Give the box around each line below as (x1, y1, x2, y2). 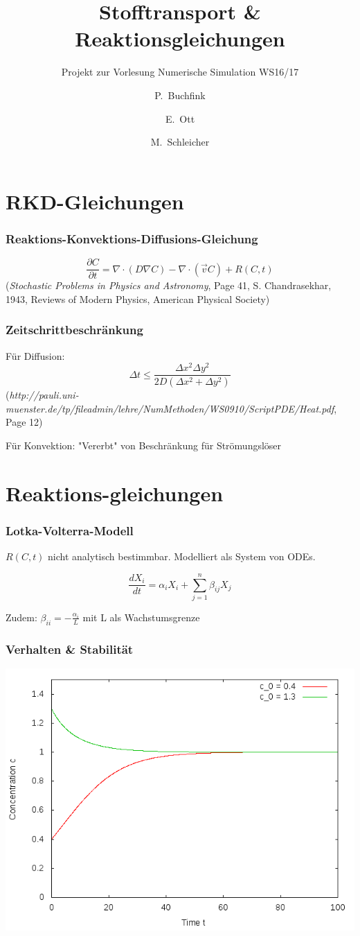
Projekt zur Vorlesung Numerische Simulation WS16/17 (61, 64, 299, 79)
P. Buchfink (154, 87, 206, 102)
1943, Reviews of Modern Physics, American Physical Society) (6, 291, 270, 306)
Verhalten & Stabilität (6, 640, 134, 657)
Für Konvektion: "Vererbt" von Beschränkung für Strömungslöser (6, 437, 282, 452)
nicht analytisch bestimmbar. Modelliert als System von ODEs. (48, 549, 316, 564)
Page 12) (6, 415, 43, 429)
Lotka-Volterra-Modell (6, 521, 134, 539)
